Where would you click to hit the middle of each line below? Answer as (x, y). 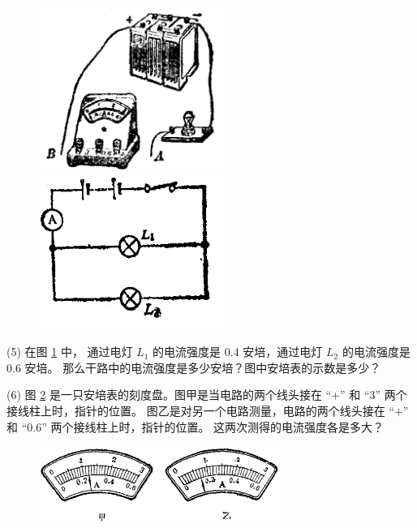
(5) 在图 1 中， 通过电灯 (70, 352)
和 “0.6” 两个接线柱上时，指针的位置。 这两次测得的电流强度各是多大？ (196, 426)
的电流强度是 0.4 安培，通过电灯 (238, 352)
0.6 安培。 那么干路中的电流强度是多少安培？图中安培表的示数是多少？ (194, 367)
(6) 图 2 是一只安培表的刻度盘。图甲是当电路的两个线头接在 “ (169, 395)
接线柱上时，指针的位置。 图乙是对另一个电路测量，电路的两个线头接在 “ (200, 410)
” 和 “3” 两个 (374, 395)
